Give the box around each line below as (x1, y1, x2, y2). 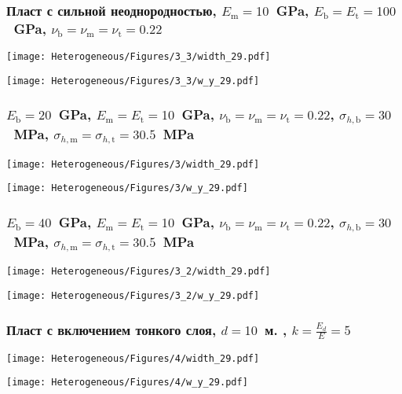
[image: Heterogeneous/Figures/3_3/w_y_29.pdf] (6, 75, 260, 87)
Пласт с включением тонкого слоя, (6, 319, 217, 339)
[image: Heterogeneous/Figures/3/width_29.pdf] (6, 158, 260, 170)
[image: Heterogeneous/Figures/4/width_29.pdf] (6, 352, 260, 364)
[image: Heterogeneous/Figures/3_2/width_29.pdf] (6, 266, 271, 278)
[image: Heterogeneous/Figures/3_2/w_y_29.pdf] (6, 290, 260, 302)
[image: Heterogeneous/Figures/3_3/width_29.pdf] (6, 51, 271, 63)
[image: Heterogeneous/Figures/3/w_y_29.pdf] (6, 182, 248, 194)
